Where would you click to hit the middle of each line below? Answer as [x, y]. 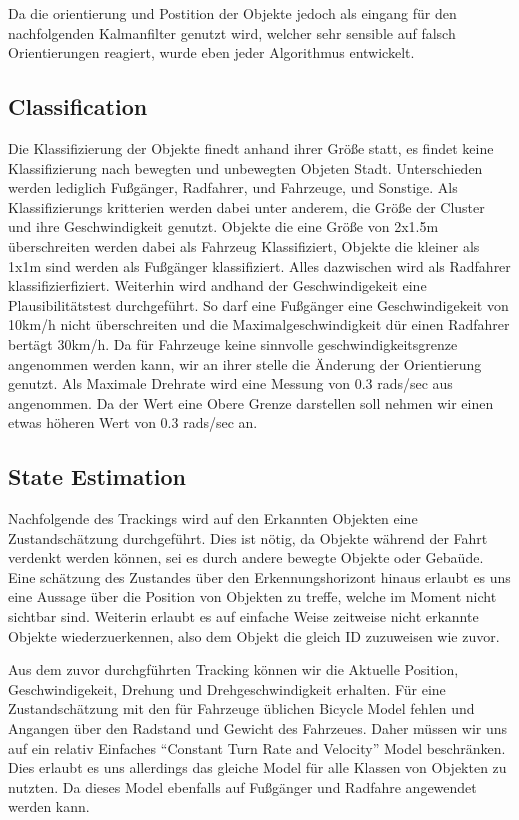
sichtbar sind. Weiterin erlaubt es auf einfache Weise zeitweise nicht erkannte [243, 616]
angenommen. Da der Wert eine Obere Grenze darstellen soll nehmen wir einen [251, 402]
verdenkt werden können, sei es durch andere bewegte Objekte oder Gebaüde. [246, 557]
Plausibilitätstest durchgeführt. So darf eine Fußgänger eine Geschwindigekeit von [258, 304]
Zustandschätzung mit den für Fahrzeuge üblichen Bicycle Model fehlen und [241, 708]
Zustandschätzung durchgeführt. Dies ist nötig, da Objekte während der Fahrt [248, 537]
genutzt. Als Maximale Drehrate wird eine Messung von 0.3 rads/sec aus [230, 383]
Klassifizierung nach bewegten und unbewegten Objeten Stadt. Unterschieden [245, 167]
